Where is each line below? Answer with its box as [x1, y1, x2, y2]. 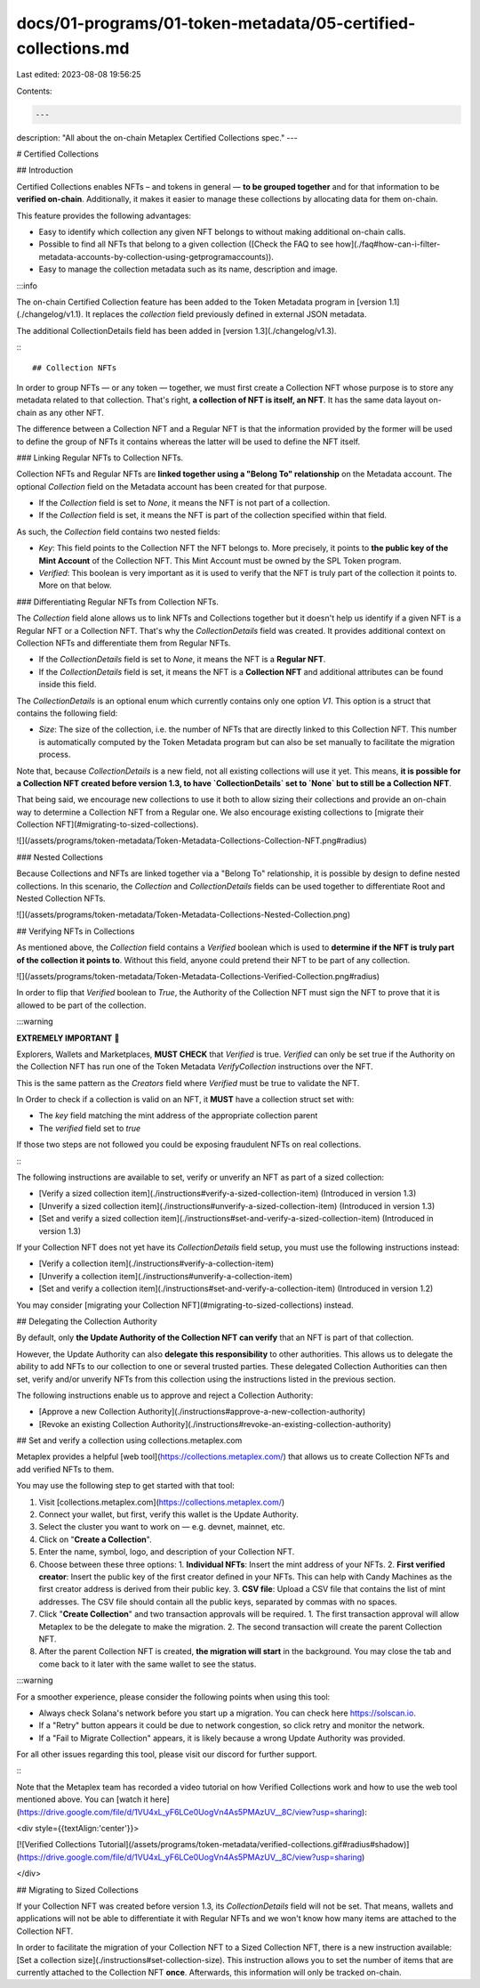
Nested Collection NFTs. [16, 893, 106, 904]
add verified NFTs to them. [16, 1464, 115, 1474]
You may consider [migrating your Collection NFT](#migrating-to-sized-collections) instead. [16, 1300, 354, 1310]
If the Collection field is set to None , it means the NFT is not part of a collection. [38, 498, 331, 508]
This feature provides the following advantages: [16, 210, 191, 221]
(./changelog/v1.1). [16, 309, 84, 320]
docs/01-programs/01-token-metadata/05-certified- [16, 13, 416, 33]
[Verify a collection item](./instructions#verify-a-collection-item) [38, 1258, 275, 1269]
